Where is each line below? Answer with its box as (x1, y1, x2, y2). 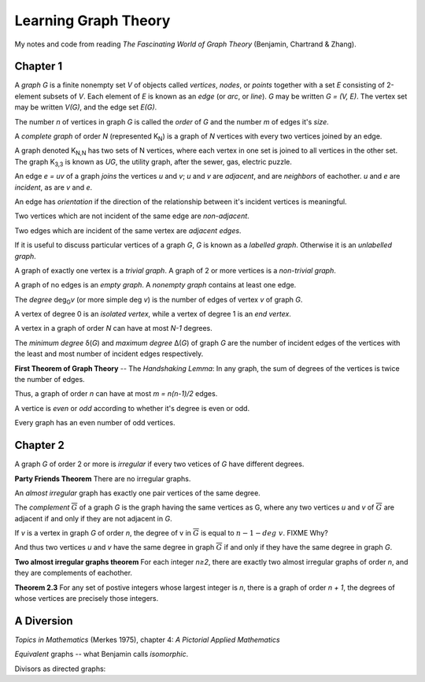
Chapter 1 (14, 60, 63, 73)
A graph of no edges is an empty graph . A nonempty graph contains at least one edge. (14, 280, 297, 290)
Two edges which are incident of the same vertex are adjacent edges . (14, 225, 242, 235)
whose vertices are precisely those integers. (14, 594, 159, 603)
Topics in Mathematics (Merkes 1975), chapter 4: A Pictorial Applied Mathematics (14, 635, 280, 644)
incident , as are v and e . (14, 182, 93, 192)
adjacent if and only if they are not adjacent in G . (14, 513, 172, 523)
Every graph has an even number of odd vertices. (14, 418, 176, 428)
